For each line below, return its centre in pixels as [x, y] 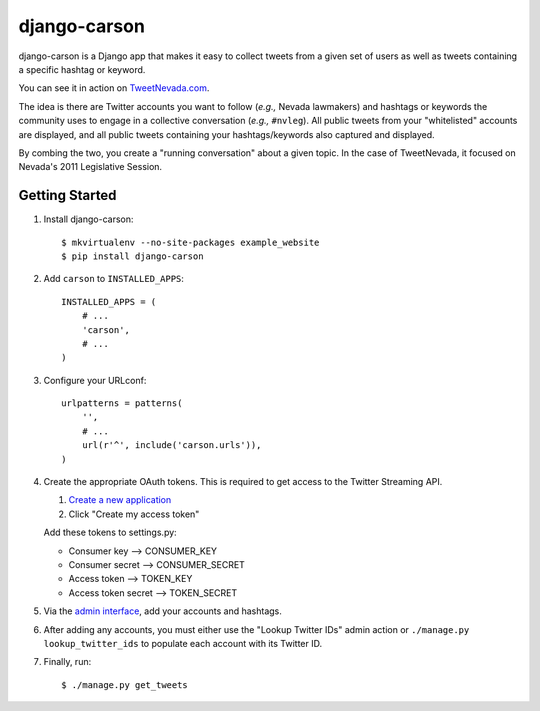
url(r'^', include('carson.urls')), [171, 445]
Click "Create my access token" [134, 514]
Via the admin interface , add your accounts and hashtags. [162, 611]
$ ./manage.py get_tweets [125, 684]
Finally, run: [67, 662]
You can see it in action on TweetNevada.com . [114, 88]
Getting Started [67, 195]
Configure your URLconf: [95, 380]
